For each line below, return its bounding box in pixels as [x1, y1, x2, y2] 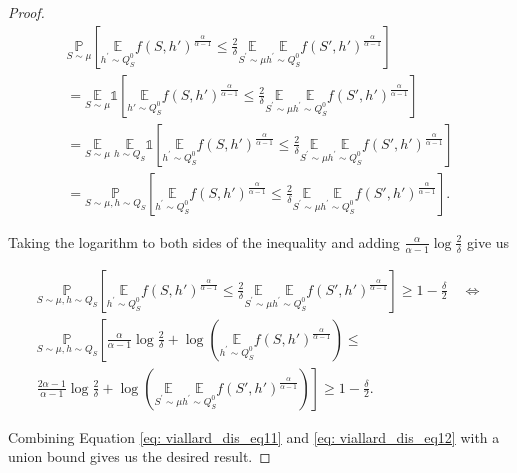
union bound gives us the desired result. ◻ [8, 446, 271, 467]
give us [467, 231, 510, 252]
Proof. [8, 2, 45, 22]
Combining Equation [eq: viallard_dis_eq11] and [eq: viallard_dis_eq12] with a [8, 426, 500, 447]
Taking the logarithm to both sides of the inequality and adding [8, 231, 400, 252]
